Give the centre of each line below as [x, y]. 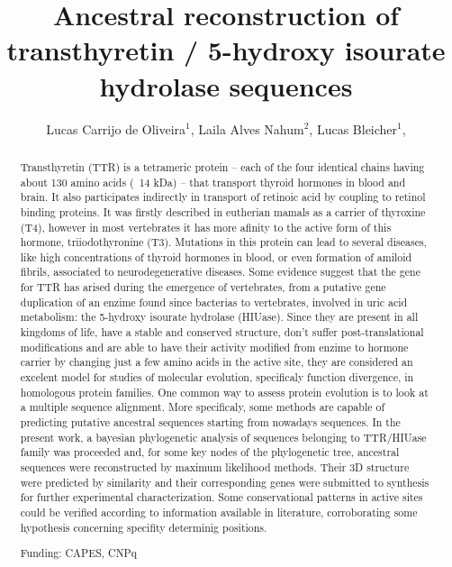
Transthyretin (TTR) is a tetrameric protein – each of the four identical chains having [222, 166]
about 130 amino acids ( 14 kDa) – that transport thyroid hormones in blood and [213, 182]
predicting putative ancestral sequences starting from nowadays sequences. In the [210, 422]
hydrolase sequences [226, 85]
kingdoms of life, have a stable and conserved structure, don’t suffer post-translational [222, 332]
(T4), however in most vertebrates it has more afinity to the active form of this [206, 227]
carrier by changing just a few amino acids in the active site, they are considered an [217, 362]
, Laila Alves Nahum [247, 128]
